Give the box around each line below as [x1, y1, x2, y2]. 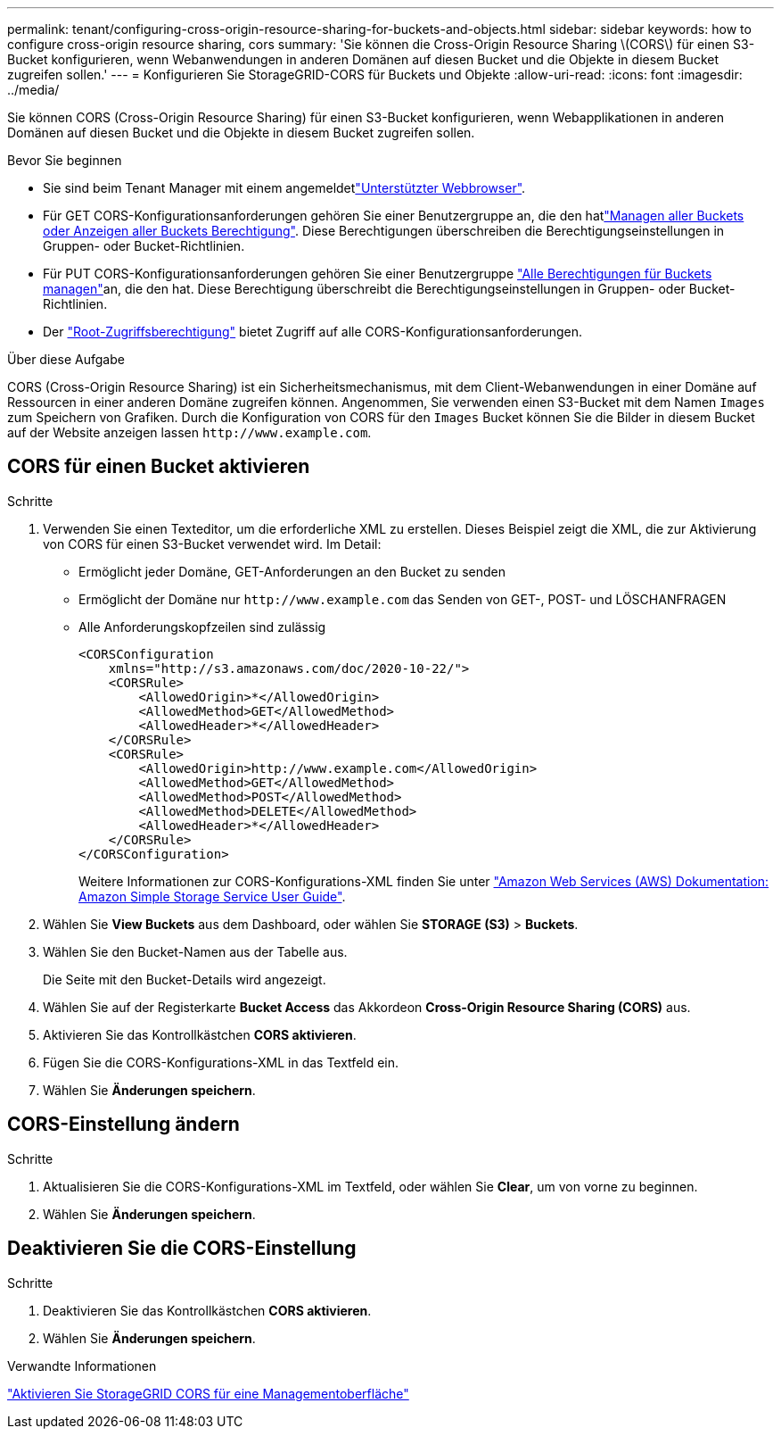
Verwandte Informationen [7, 1357, 157, 1374]
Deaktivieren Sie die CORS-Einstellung [7, 1237, 357, 1260]
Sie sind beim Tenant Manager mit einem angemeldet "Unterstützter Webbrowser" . [43, 180, 526, 195]
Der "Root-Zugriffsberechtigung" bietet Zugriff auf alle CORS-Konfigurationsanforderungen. [43, 324, 582, 339]
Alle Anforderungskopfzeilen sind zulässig [78, 618, 326, 635]
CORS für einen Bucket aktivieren [7, 455, 310, 478]
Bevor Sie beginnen [7, 153, 122, 168]
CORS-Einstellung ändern [7, 1113, 240, 1136]
